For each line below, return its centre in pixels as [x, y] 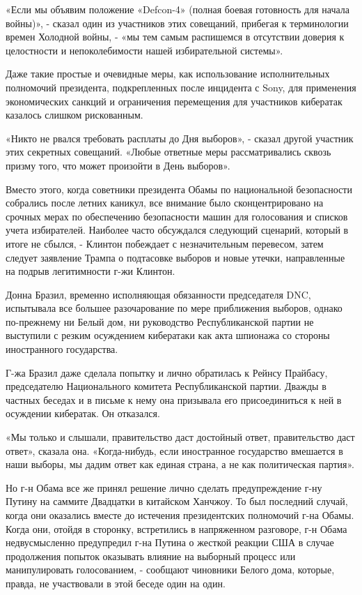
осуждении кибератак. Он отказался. [83, 413]
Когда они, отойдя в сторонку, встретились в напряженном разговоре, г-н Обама [176, 528]
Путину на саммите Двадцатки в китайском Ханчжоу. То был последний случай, [177, 501]
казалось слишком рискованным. [74, 115]
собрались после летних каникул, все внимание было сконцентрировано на [165, 203]
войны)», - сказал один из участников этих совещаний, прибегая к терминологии [177, 23]
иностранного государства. [62, 349]
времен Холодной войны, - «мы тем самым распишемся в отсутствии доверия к [175, 37]
